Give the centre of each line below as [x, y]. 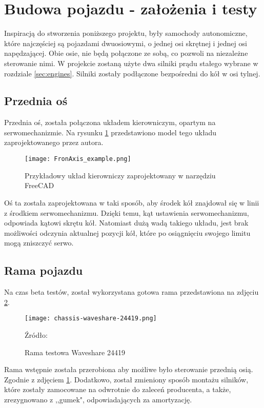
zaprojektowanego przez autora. [54, 142]
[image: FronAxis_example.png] [78, 159]
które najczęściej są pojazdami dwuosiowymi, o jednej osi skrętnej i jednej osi [126, 43]
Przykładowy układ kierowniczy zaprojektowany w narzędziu [120, 175]
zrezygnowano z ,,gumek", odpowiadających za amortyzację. [98, 399]
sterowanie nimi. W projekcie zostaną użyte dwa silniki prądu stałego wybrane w [131, 63]
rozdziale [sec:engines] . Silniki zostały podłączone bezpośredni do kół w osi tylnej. [132, 73]
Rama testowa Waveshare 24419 [75, 352]
